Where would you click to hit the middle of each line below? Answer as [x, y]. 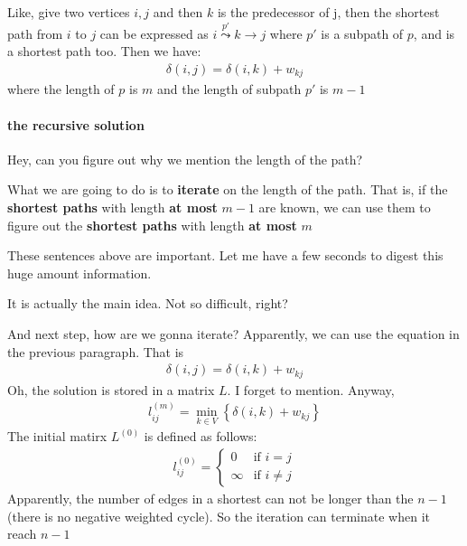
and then [178, 12]
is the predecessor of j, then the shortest [328, 12]
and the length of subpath [229, 89]
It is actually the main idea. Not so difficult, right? [148, 303]
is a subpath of [362, 33]
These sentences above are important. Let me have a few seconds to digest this [225, 255]
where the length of [61, 89]
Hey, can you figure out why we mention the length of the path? [185, 159]
